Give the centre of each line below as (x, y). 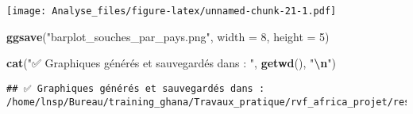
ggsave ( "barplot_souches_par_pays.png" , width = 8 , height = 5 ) (168, 36)
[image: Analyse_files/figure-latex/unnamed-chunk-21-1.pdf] (172, 11)
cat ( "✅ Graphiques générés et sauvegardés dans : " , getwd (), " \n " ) (171, 63)
